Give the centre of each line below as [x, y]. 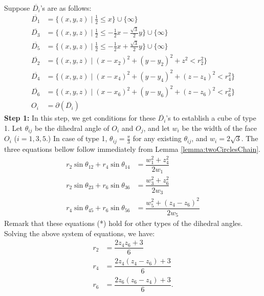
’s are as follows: [66, 8]
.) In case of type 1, [76, 138]
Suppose [17, 8]
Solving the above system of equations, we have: [80, 233]
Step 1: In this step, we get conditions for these [80, 118]
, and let [157, 128]
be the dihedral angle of [72, 128]
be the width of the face [219, 128]
